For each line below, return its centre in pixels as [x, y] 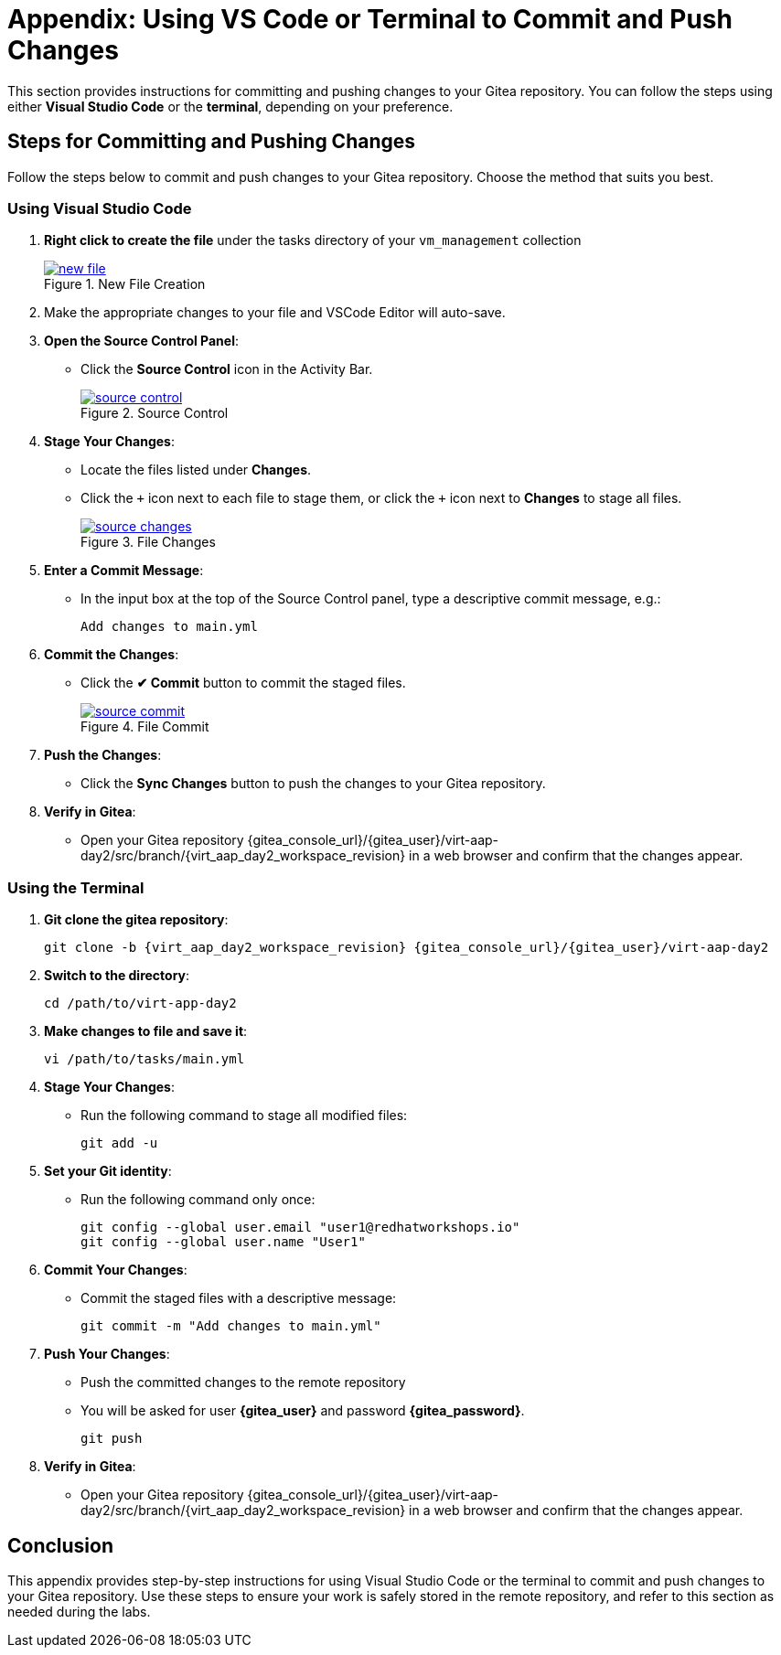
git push [112, 1439]
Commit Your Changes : [116, 1270]
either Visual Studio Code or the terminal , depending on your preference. [230, 106]
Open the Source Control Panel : [141, 341]
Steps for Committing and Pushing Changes [212, 142]
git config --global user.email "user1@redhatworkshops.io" [300, 1228]
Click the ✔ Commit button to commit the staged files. [243, 683]
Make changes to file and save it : [146, 1031]
